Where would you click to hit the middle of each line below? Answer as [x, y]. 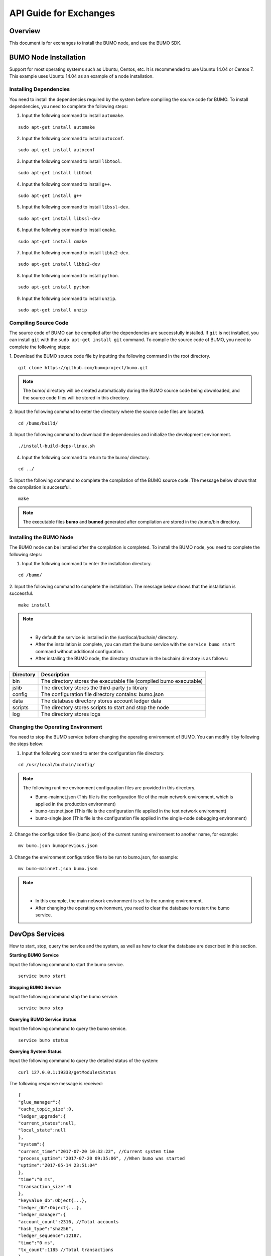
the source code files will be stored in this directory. [76, 397]
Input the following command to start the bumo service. [67, 964]
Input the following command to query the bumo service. [68, 1029]
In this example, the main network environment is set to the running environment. [119, 901]
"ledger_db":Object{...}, [50, 1208]
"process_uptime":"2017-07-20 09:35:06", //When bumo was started [102, 1158]
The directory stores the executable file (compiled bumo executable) [122, 681]
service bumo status [43, 1040]
